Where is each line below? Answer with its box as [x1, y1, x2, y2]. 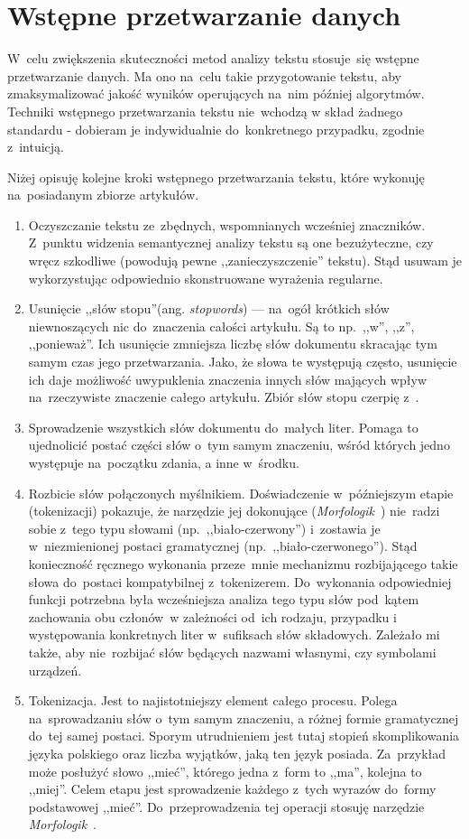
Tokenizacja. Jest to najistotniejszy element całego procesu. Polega [28, 691, 398, 710]
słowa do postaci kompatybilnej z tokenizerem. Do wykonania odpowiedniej [28, 572, 452, 591]
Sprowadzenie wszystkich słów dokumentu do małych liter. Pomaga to [28, 417, 418, 436]
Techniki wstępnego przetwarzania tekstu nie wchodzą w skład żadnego [7, 101, 403, 120]
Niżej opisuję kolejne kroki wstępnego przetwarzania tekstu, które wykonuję [7, 167, 425, 186]
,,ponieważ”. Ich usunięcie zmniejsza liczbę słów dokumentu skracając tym [28, 334, 437, 353]
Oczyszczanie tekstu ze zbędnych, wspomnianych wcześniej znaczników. [28, 215, 426, 234]
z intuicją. [7, 137, 65, 156]
